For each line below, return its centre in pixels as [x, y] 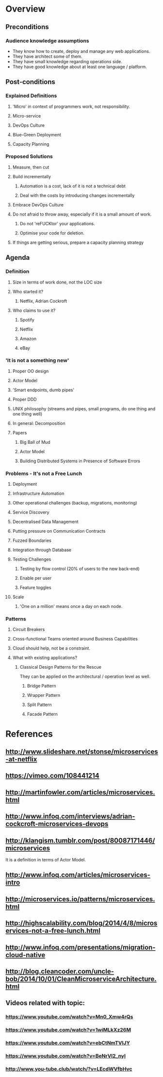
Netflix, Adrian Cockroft [43, 301]
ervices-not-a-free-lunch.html [53, 931]
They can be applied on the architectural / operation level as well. [85, 676]
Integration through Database [42, 550]
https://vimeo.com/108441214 [52, 776]
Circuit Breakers [29, 629]
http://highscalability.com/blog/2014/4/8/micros [81, 923]
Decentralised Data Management [46, 522]
